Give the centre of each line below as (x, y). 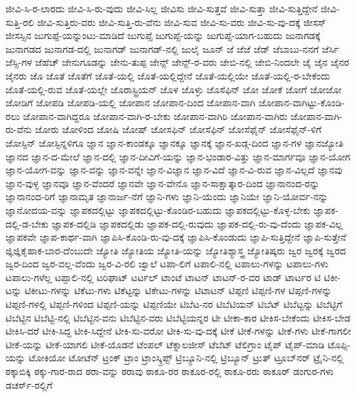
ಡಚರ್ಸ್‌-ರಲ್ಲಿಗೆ (29, 384)
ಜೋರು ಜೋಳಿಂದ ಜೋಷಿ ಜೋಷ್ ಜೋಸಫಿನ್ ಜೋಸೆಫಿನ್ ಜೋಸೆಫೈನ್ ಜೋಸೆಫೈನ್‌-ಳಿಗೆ (178, 129)
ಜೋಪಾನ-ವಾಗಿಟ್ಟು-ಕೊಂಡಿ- (302, 103)
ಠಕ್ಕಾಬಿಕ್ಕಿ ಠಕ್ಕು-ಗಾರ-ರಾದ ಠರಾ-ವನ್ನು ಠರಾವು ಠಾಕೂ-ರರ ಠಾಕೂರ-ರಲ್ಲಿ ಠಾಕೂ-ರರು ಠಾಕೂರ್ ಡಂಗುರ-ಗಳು (170, 371)
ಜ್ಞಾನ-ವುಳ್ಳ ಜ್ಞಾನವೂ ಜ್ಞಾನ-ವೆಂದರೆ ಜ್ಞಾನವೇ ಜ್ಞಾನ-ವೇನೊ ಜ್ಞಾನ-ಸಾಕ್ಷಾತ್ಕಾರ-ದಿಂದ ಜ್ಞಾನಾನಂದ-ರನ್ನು (163, 183)
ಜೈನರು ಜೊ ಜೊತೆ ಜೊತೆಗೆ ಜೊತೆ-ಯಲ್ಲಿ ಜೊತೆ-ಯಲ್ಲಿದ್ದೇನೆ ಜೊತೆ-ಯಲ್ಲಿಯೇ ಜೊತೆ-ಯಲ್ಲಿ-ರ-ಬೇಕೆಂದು (168, 75)
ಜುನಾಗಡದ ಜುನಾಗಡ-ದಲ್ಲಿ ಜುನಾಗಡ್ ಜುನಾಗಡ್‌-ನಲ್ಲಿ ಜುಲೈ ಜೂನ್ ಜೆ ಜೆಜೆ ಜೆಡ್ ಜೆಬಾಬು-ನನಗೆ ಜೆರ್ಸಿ (172, 48)
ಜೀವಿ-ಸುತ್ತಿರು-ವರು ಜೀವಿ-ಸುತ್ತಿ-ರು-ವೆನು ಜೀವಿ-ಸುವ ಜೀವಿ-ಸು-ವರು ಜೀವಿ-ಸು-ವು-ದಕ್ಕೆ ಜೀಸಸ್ (182, 22)
